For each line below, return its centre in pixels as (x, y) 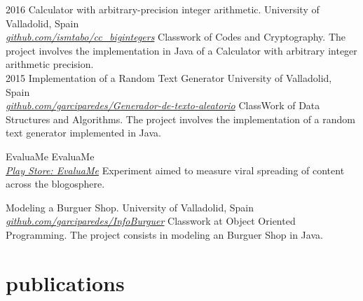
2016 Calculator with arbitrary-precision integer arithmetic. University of (163, 9)
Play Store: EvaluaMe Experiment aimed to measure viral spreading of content (175, 170)
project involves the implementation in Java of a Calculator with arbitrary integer (181, 50)
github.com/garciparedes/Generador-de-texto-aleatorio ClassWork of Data (163, 105)
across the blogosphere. (55, 184)
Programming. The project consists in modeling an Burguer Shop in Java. (164, 234)
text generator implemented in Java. (83, 133)
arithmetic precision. (50, 64)
